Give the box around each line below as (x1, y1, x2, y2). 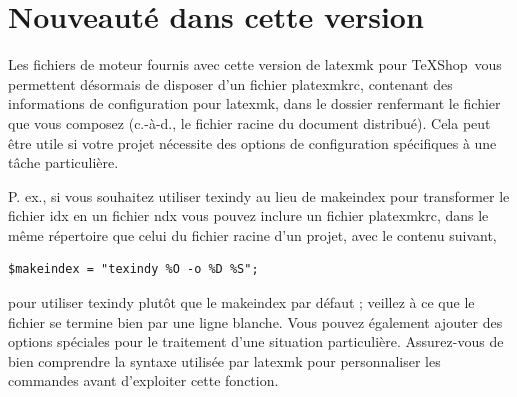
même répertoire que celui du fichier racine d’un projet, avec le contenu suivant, (8, 224, 497, 245)
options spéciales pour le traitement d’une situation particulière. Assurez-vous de (8, 331, 504, 352)
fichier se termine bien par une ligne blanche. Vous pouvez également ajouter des (8, 311, 503, 332)
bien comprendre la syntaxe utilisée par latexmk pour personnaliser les (8, 350, 441, 371)
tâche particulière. (8, 152, 119, 173)
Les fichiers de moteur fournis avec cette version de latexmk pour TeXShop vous (8, 54, 502, 75)
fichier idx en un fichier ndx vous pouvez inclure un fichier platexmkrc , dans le (8, 205, 489, 226)
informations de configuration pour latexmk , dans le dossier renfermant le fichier (8, 93, 501, 114)
